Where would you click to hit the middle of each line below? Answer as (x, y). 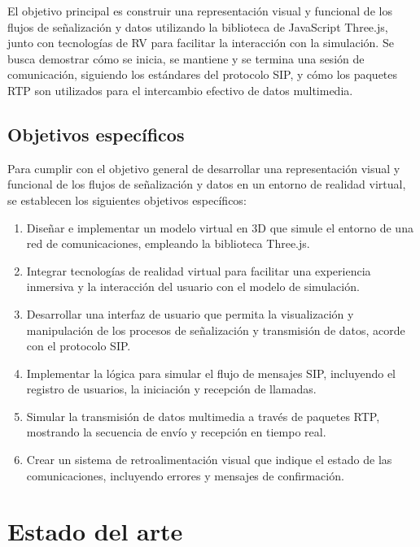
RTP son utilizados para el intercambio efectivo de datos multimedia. (180, 90)
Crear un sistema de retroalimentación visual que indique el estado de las (209, 460)
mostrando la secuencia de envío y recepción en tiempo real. (176, 432)
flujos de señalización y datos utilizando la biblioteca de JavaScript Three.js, (198, 26)
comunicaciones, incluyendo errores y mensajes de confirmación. (185, 475)
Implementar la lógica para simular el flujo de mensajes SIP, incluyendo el (211, 373)
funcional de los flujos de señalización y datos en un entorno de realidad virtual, (207, 184)
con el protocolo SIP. (79, 346)
